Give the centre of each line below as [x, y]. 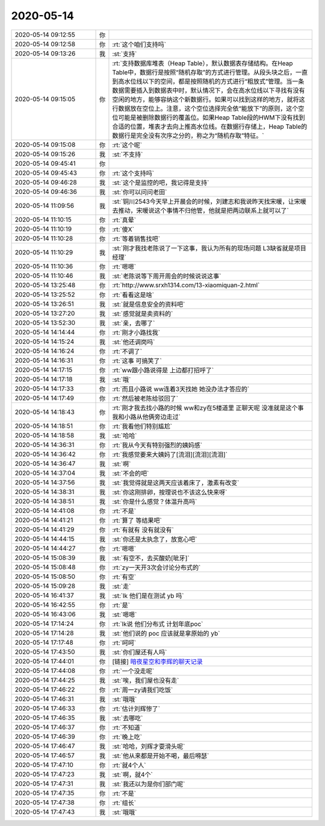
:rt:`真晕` [124, 220]
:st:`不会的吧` [131, 473]
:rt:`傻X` [123, 229]
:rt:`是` [121, 605]
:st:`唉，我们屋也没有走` [146, 680]
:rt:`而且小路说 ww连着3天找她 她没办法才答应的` [181, 389]
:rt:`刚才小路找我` [136, 333]
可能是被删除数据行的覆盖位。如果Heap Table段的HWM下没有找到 [212, 117]
